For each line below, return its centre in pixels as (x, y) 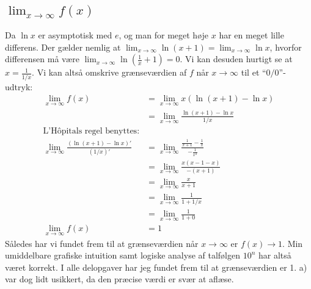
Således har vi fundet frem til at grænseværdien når (102, 243)
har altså (275, 255)
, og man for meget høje (164, 35)
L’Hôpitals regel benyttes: (91, 131)
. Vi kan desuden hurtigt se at (236, 59)
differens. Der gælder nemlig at (63, 47)
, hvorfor (286, 47)
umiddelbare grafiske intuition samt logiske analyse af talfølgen (123, 255)
